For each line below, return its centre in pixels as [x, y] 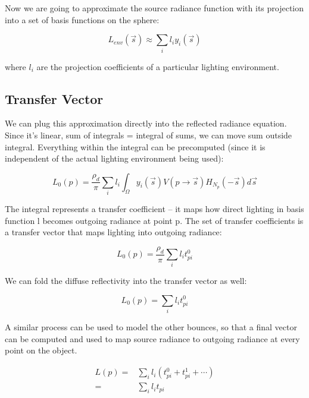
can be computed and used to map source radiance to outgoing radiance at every [152, 338]
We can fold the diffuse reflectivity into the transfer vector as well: [126, 281]
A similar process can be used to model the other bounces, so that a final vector [151, 327]
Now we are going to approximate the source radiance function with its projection [154, 8]
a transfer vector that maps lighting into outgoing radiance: [113, 232]
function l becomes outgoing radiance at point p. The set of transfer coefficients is [154, 220]
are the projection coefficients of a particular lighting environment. [158, 66]
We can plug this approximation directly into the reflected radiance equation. [146, 123]
